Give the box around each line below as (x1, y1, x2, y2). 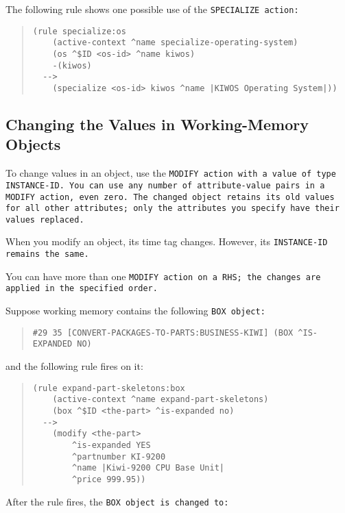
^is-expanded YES (72, 440, 151, 450)
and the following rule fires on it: (5, 359, 143, 373)
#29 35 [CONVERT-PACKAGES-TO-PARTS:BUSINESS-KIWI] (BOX (32, 327, 294, 338)
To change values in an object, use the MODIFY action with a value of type (5, 166, 336, 180)
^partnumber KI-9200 (72, 451, 166, 462)
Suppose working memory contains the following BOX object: (5, 303, 265, 318)
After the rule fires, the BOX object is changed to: (5, 494, 229, 508)
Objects (5, 134, 61, 155)
